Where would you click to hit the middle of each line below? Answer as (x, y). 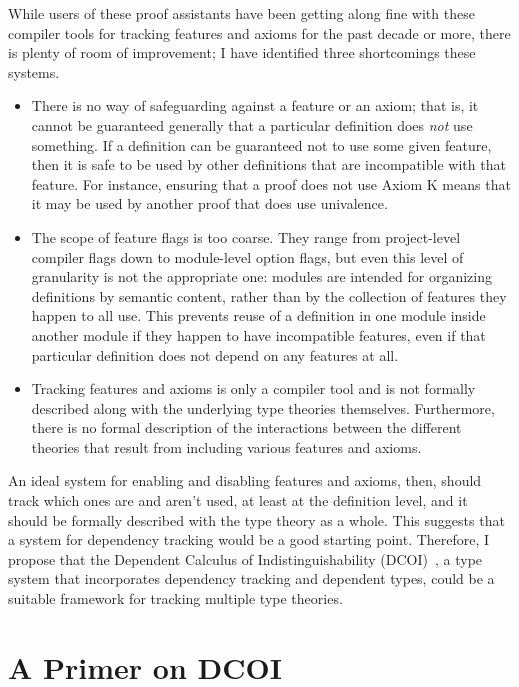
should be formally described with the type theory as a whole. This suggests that (256, 519)
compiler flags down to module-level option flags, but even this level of (247, 256)
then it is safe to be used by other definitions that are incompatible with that (268, 164)
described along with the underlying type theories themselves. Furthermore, (263, 407)
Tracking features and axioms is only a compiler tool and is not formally (253, 388)
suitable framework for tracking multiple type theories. (175, 598)
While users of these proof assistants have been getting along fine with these (241, 13)
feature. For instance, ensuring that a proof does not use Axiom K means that (271, 183)
